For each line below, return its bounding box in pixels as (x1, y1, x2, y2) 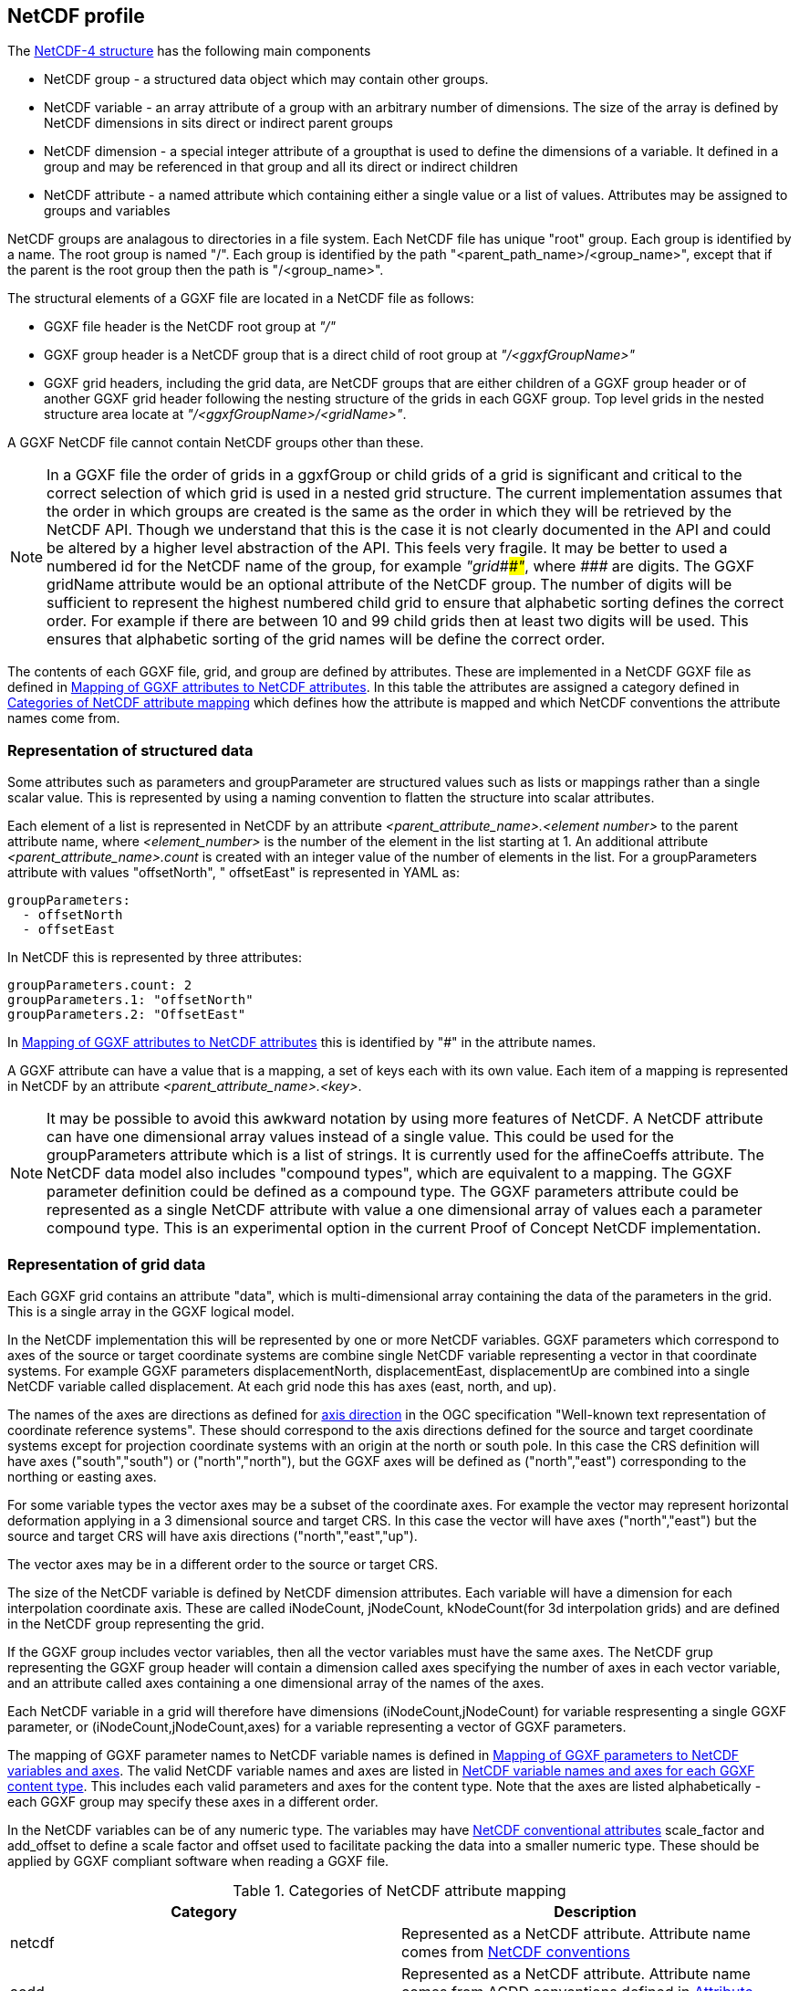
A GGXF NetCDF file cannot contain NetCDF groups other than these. (7, 435, 424, 451)
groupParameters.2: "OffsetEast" (7, 1007, 246, 1022)
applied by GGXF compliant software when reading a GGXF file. (7, 1852, 389, 1869)
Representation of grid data (7, 1254, 206, 1273)
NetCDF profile (7, 5, 145, 27)
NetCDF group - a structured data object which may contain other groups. (44, 71, 489, 88)
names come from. (7, 710, 120, 727)
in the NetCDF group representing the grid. (7, 1615, 265, 1631)
